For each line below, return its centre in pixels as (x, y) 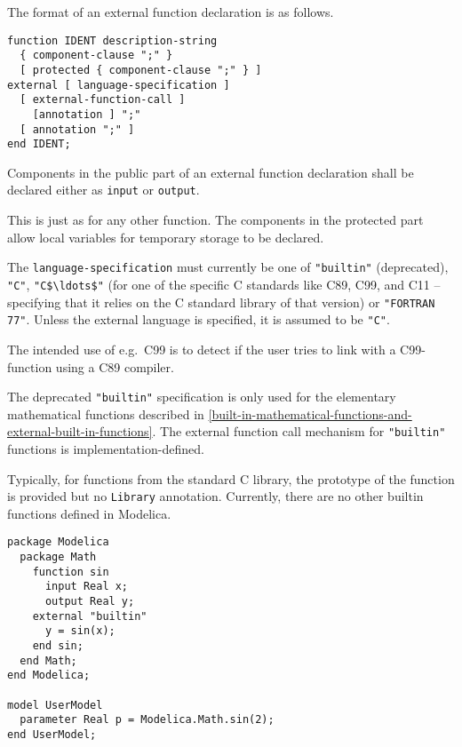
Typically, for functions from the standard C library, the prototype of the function (231, 478)
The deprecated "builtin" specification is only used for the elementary (202, 397)
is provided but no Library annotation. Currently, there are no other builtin (215, 496)
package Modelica (58, 542)
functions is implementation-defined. (106, 449)
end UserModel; (52, 734)
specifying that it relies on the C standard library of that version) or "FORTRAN (221, 302)
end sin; (58, 646)
